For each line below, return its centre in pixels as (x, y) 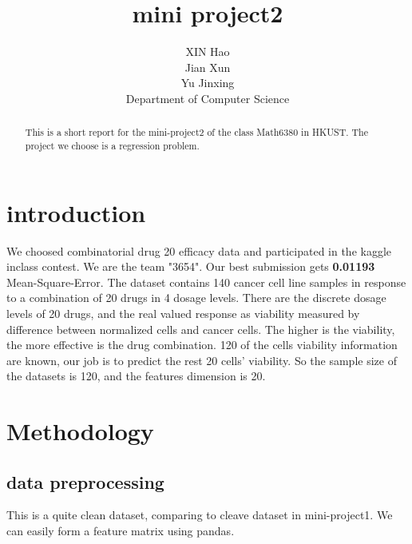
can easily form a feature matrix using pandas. (121, 531)
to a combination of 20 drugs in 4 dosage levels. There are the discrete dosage (196, 298)
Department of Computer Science (208, 98)
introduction (76, 212)
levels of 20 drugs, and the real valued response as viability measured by (183, 313)
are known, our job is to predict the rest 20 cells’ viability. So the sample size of (202, 360)
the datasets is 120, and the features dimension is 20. (136, 376)
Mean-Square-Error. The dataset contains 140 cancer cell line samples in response (206, 282)
